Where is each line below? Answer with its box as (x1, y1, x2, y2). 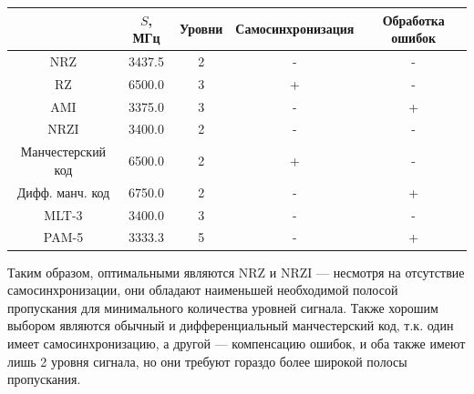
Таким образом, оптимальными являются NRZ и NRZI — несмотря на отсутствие (7, 262, 465, 281)
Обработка (382, 10, 445, 29)
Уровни (180, 19, 223, 38)
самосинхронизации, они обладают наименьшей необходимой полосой (7, 280, 398, 299)
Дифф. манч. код (16, 182, 110, 201)
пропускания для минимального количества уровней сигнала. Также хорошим (7, 298, 438, 317)
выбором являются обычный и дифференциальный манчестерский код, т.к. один (7, 316, 454, 335)
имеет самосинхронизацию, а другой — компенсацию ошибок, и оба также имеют (7, 333, 466, 352)
